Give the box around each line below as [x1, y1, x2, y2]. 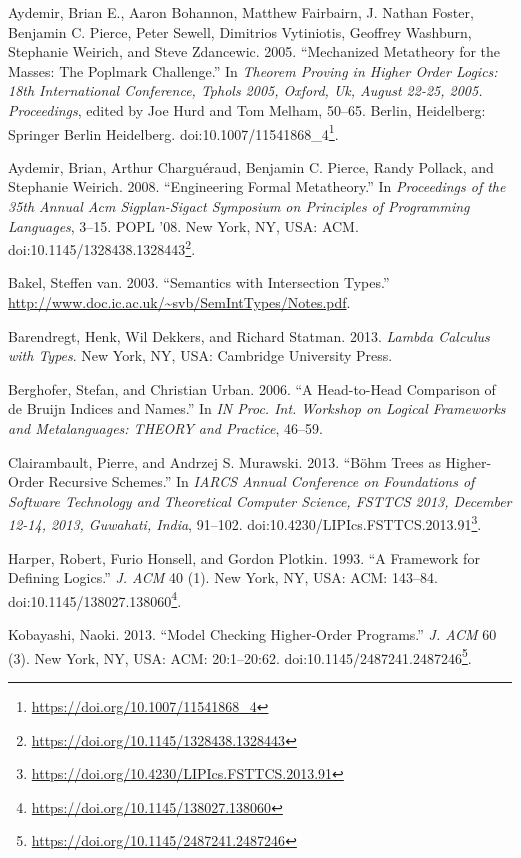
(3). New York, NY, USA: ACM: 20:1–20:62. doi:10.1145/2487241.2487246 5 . [8, 644, 472, 668]
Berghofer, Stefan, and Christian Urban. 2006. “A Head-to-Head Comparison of [8, 378, 496, 399]
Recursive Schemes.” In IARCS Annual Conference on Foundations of [48, 471, 475, 492]
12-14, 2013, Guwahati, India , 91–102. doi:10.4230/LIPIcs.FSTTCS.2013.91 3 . [8, 511, 482, 535]
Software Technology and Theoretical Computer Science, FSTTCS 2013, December [8, 490, 512, 511]
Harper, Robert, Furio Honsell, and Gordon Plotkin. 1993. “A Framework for [8, 547, 480, 568]
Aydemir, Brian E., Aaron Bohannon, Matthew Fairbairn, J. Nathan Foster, [8, 2, 474, 22]
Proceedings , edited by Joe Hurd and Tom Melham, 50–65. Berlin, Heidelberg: [8, 99, 486, 120]
